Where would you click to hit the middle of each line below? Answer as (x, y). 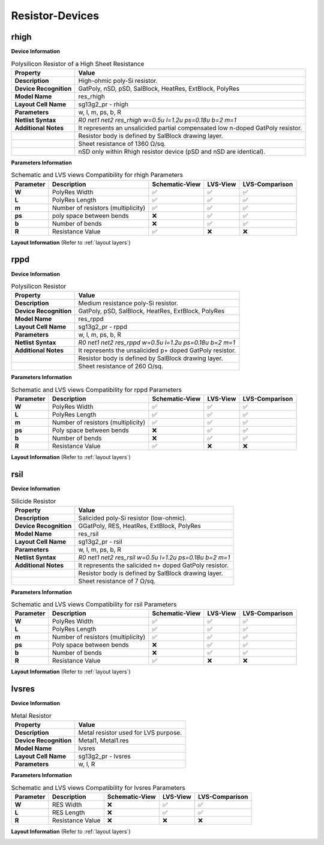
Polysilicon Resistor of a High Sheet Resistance (78, 64)
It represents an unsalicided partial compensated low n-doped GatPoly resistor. (190, 128)
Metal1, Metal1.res (103, 741)
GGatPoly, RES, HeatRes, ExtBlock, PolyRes (139, 526)
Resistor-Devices (55, 16)
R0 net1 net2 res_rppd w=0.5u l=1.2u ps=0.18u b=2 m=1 (157, 343)
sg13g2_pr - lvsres (105, 756)
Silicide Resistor (34, 501)
